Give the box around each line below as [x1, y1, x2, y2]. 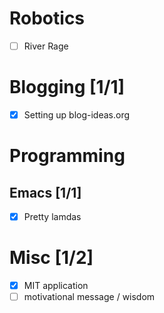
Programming [9, 145, 126, 167]
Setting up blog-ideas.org [23, 108, 131, 121]
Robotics [9, 7, 86, 30]
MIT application [23, 280, 89, 291]
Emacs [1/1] [9, 184, 82, 201]
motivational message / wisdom [23, 291, 156, 303]
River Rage [23, 40, 69, 52]
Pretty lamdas [23, 211, 82, 222]
